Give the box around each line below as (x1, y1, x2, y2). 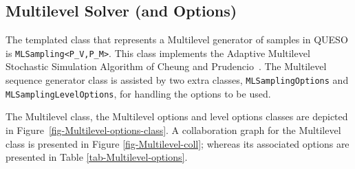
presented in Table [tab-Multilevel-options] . (6, 150, 188, 164)
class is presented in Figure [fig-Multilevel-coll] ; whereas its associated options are (6, 136, 349, 150)
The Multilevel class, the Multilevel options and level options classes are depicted (6, 109, 348, 124)
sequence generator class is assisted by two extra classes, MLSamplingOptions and (6, 73, 349, 87)
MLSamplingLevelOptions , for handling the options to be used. (6, 86, 271, 100)
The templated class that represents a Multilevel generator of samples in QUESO (6, 32, 348, 47)
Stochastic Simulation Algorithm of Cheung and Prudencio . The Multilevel (6, 59, 327, 74)
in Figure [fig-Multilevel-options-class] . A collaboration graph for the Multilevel (6, 122, 341, 137)
